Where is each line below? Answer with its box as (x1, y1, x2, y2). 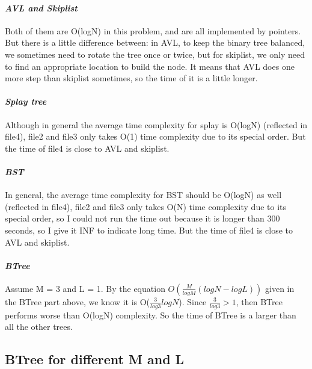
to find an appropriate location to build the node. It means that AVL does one (5, 60, 295, 72)
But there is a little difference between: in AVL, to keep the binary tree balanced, (5, 36, 305, 49)
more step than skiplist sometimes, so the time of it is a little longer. (5, 72, 258, 84)
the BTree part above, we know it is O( (5, 295, 150, 308)
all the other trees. (5, 320, 73, 333)
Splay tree (5, 95, 47, 108)
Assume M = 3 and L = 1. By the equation (5, 282, 165, 294)
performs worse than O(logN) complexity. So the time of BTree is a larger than (5, 308, 296, 321)
